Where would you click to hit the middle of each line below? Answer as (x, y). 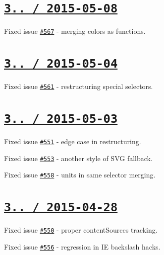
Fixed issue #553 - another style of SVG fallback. (78, 158)
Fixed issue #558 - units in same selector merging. (80, 175)
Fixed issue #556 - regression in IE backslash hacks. (82, 246)
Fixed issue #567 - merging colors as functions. (75, 31)
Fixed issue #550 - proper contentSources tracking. (81, 230)
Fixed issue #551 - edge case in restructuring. (73, 141)
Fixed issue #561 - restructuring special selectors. (79, 86)
